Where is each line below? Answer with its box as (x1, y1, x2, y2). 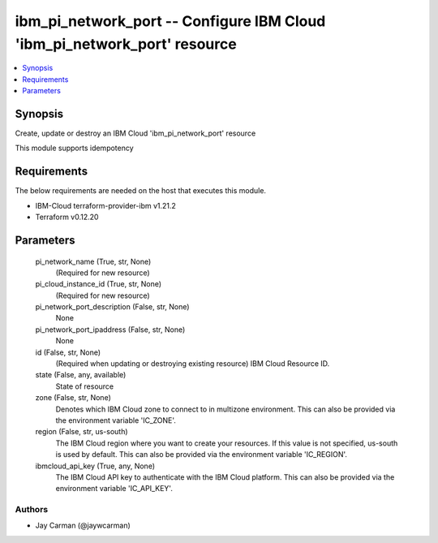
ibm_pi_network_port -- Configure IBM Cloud (15, 12, 326, 30)
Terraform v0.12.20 (35, 212, 99, 222)
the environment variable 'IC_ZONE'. (55, 415, 176, 425)
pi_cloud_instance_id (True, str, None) (35, 279, 162, 289)
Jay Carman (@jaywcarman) (35, 520, 131, 531)
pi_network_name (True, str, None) (35, 256, 152, 266)
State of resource (55, 381, 114, 391)
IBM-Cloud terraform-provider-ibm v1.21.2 (35, 200, 176, 210)
